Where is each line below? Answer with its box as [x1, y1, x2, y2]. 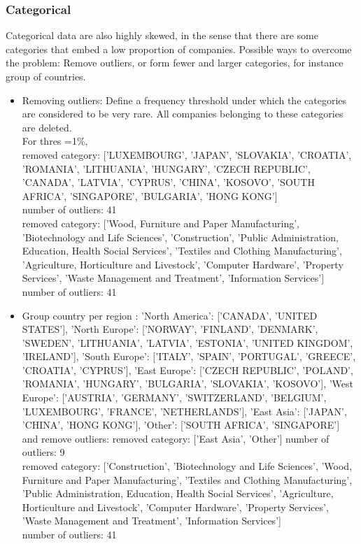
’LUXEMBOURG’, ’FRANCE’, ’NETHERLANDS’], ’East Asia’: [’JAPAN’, [22, 403, 347, 418]
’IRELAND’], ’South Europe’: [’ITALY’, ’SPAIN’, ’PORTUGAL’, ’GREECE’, [22, 349, 356, 364]
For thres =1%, [22, 134, 88, 148]
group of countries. [6, 69, 86, 83]
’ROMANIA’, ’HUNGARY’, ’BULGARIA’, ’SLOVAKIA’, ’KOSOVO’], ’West [22, 376, 354, 391]
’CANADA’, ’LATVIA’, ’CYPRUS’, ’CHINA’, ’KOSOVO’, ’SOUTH [22, 175, 315, 189]
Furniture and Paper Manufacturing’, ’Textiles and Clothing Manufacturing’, [22, 472, 353, 487]
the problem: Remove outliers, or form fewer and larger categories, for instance [6, 55, 344, 70]
